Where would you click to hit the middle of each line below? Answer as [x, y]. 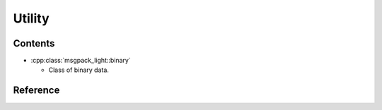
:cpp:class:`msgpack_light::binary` [81, 61]
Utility [31, 18]
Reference [36, 91]
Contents [34, 43]
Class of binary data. [79, 70]
